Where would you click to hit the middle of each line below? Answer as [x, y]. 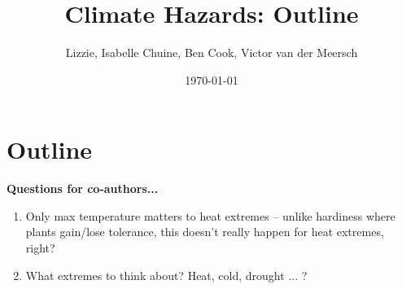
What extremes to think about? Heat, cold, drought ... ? [166, 275]
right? [40, 248]
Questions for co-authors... [83, 188]
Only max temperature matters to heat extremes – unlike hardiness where [210, 215]
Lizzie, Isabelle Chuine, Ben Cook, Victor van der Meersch [212, 53]
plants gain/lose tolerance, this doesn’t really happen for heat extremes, [205, 232]
